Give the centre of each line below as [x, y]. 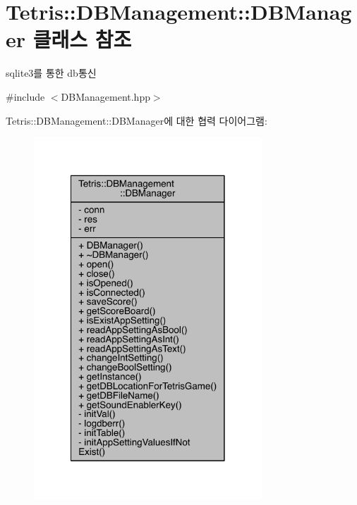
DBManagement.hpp [105, 96]
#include [25, 96]
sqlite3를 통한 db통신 [51, 73]
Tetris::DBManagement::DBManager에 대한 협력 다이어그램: [137, 120]
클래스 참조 [82, 39]
